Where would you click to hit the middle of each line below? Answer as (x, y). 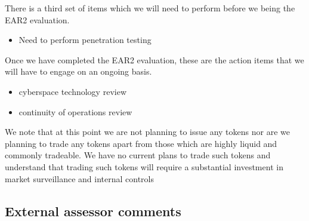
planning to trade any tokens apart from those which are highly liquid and (141, 143)
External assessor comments (93, 211)
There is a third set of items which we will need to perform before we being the (150, 8)
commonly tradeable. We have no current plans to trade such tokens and (138, 155)
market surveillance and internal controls (79, 178)
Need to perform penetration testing (85, 40)
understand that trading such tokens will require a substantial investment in (144, 166)
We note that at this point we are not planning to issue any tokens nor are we (147, 132)
